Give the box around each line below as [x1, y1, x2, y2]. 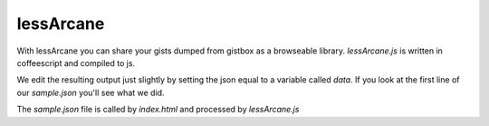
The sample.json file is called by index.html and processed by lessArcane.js [16, 104, 300, 115]
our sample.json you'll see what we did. [16, 87, 165, 98]
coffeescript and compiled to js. [16, 57, 136, 68]
